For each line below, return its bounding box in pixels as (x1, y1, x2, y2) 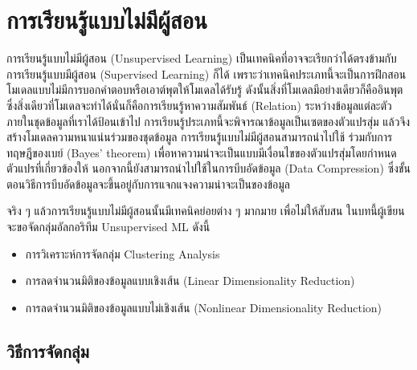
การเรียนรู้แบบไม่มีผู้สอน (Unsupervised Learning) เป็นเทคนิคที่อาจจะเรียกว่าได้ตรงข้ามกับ (6, 50, 397, 67)
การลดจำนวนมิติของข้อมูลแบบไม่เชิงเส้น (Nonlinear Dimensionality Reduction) (25, 299, 382, 315)
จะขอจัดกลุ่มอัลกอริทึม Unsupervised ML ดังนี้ (6, 218, 211, 235)
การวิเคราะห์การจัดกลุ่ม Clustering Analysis (25, 245, 220, 262)
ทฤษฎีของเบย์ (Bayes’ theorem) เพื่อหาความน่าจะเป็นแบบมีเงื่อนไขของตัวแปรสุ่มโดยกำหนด (6, 144, 397, 161)
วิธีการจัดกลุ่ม (6, 338, 89, 363)
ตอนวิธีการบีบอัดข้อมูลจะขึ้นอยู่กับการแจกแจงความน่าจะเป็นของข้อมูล (6, 175, 291, 192)
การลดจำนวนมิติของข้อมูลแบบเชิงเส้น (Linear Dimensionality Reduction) (25, 272, 355, 289)
